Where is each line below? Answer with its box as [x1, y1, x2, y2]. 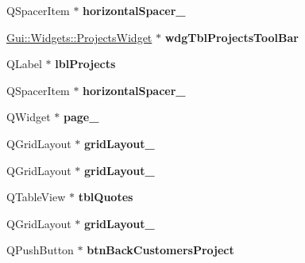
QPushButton [6, 242, 74, 258]
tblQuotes [78, 189, 133, 205]
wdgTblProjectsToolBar [164, 29, 299, 45]
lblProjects [55, 55, 116, 72]
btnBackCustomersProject [87, 242, 234, 258]
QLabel [6, 55, 42, 72]
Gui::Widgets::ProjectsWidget [6, 29, 152, 45]
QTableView [6, 189, 66, 205]
